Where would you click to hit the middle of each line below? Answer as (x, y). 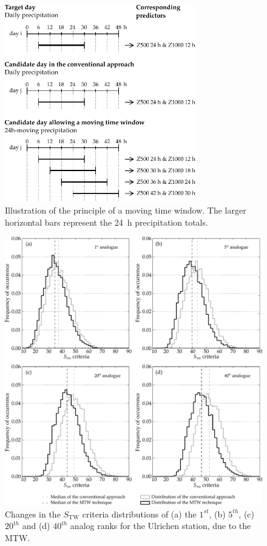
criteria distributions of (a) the (139, 514)
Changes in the (33, 514)
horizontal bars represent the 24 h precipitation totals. (106, 222)
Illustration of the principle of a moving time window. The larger (126, 210)
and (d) (36, 526)
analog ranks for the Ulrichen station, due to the (161, 526)
